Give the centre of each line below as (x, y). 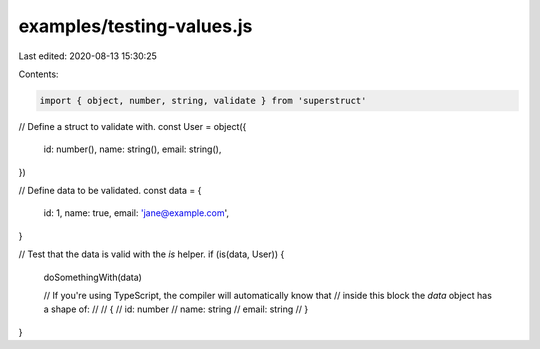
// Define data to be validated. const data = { (110, 191)
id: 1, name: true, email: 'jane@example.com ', (136, 213)
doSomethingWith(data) (92, 277)
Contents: (38, 74)
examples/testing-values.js (135, 26)
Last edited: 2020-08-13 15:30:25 (87, 56)
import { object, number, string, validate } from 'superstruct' (203, 100)
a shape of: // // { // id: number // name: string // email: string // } (176, 309)
